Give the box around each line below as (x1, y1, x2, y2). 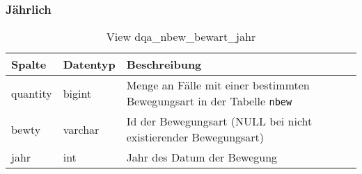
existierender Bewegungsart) (126, 129, 265, 146)
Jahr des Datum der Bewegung (126, 149, 278, 166)
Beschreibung (126, 56, 202, 73)
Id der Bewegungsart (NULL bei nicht (126, 113, 313, 130)
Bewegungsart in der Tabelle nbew (126, 93, 292, 110)
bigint (63, 85, 92, 101)
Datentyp (63, 56, 116, 73)
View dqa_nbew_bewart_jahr (106, 28, 256, 45)
